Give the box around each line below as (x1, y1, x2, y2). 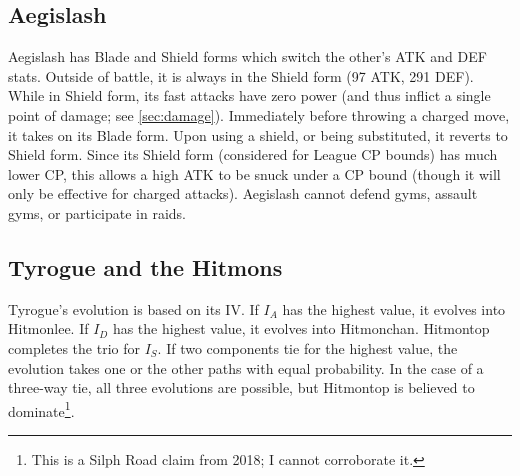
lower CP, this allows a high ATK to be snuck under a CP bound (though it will (8, 163, 501, 184)
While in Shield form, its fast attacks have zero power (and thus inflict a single (8, 85, 491, 106)
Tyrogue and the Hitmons (8, 251, 283, 282)
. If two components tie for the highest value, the (157, 337, 458, 358)
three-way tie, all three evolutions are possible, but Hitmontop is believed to (8, 377, 475, 398)
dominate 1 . (8, 397, 75, 421)
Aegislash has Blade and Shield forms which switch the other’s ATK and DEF (8, 46, 487, 67)
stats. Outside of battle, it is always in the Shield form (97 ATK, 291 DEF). (8, 65, 474, 86)
